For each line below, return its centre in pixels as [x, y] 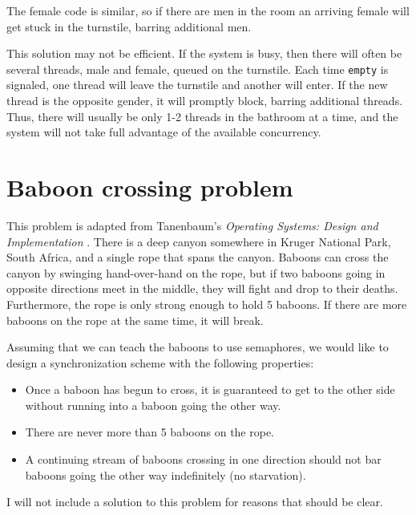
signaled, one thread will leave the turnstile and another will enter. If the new [197, 85]
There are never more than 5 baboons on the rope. [150, 432]
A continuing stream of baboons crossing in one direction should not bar [203, 459]
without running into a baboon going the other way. [153, 405]
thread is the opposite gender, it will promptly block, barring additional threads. [205, 101]
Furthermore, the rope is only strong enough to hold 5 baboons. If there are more [207, 304]
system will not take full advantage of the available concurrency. [164, 132]
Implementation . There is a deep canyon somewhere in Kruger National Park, [199, 241]
